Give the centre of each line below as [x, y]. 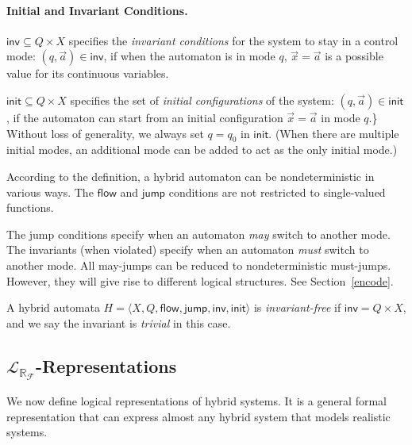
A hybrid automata [53, 307]
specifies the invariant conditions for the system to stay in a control [233, 40]
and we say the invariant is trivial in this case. [119, 322]
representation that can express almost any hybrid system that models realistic [198, 416]
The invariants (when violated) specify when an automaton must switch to [188, 249]
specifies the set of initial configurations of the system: [202, 100]
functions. [30, 207]
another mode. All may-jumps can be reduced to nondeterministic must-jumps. [199, 265]
